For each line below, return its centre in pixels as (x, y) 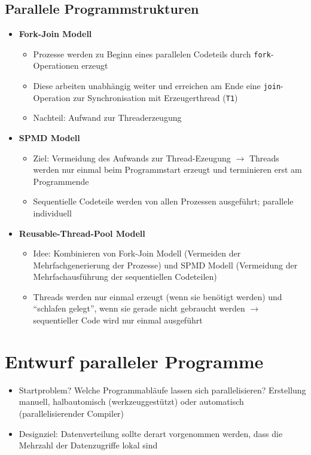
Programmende (61, 181)
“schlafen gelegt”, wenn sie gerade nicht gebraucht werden (139, 308)
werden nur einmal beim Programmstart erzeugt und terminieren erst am (167, 170)
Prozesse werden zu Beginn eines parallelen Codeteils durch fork (152, 54)
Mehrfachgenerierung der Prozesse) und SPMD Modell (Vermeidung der (165, 265)
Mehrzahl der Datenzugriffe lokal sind (88, 445)
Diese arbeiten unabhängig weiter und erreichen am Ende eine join (157, 86)
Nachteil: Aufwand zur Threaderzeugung (107, 117)
